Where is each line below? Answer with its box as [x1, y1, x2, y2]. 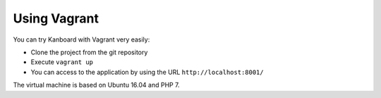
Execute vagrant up [30, 58, 94, 66]
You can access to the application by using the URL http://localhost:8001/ [30, 68, 264, 76]
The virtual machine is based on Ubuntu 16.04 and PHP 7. [13, 81, 180, 90]
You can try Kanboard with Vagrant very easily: [13, 35, 150, 44]
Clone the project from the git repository [30, 48, 148, 56]
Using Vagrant [13, 11, 99, 26]
